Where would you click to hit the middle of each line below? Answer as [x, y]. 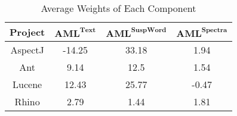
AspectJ [27, 50]
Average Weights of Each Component [119, 8]
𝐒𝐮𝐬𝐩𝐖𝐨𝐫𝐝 [149, 30]
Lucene [27, 84]
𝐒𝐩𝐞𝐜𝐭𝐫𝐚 [214, 30]
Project [27, 32]
